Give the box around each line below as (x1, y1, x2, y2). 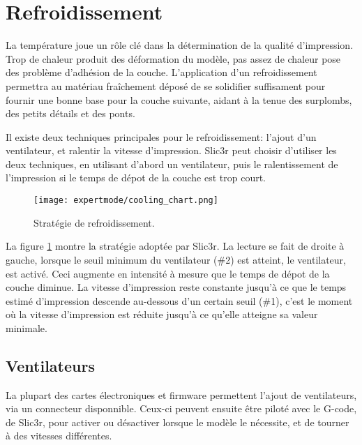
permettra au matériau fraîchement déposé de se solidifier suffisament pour (6, 78, 326, 93)
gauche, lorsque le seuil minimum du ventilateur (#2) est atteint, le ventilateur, (6, 252, 346, 266)
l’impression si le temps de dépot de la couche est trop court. (6, 170, 266, 185)
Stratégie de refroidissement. (33, 215, 155, 229)
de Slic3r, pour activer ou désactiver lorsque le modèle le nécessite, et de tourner (6, 414, 349, 429)
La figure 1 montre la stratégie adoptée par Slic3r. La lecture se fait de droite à (6, 239, 345, 253)
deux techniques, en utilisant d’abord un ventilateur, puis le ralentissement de (6, 156, 338, 171)
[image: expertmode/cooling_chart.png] (33, 195, 218, 206)
